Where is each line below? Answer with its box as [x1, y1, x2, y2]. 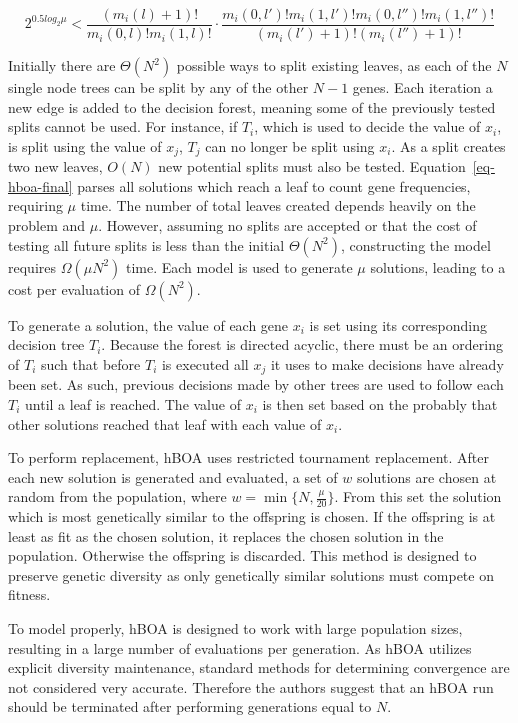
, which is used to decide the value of [254, 116, 481, 137]
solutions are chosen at [356, 466, 497, 487]
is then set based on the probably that [262, 393, 498, 414]
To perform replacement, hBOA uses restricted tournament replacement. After [8, 447, 489, 468]
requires [8, 256, 56, 277]
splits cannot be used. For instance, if [8, 116, 238, 137]
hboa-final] [8, 175, 73, 196]
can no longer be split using [205, 135, 375, 156]
